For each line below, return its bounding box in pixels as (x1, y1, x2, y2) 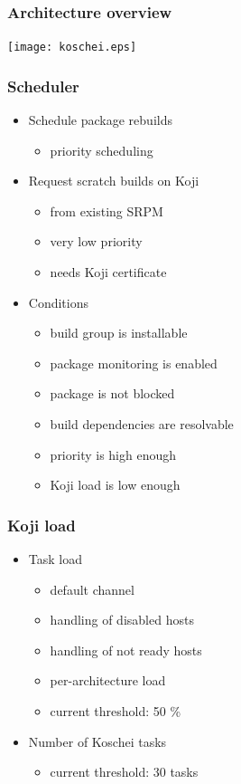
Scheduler (7, 74, 79, 97)
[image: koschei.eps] (7, 41, 137, 54)
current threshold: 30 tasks (50, 762, 199, 781)
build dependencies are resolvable (50, 415, 234, 434)
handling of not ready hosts (50, 640, 202, 659)
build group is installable (50, 323, 188, 342)
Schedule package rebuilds (28, 110, 172, 129)
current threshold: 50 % (50, 702, 181, 720)
